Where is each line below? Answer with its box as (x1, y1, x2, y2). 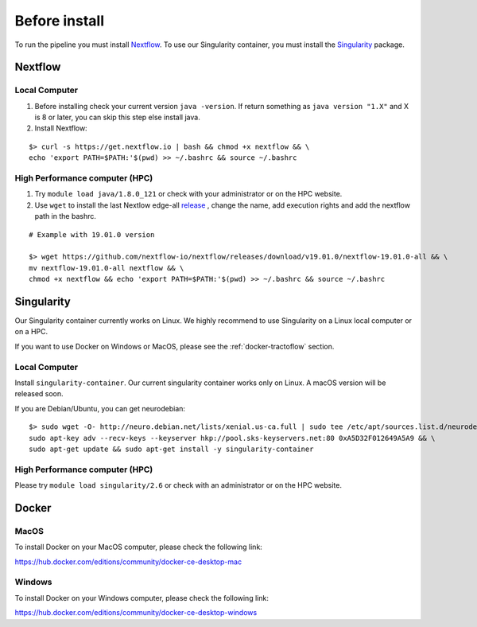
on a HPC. (14, 327, 48, 337)
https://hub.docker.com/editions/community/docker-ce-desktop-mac (14, 557, 242, 567)
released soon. (14, 389, 64, 399)
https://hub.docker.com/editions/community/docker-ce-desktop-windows (14, 608, 258, 617)
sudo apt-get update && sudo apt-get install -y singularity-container (29, 444, 314, 454)
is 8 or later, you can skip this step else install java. (34, 112, 200, 123)
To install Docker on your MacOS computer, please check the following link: (14, 542, 262, 552)
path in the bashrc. (34, 212, 97, 221)
